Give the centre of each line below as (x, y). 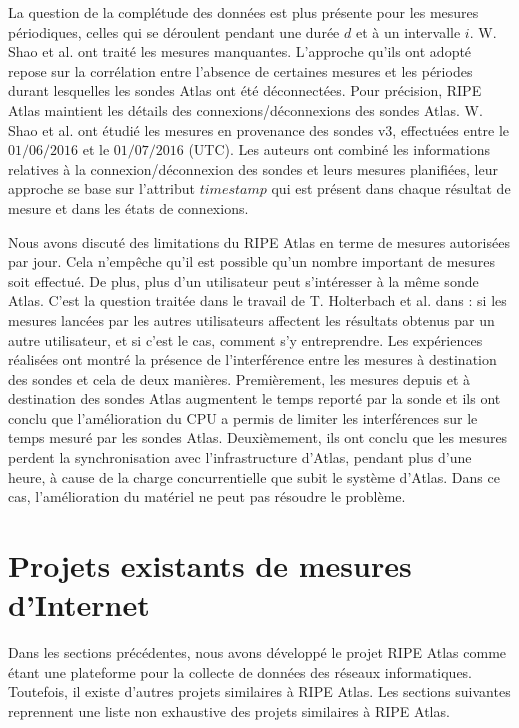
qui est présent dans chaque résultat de (391, 188)
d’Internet (79, 604)
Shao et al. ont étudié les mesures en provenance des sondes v (197, 129)
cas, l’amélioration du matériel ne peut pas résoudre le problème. (207, 496)
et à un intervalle (408, 31)
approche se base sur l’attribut (102, 188)
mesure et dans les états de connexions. (128, 207)
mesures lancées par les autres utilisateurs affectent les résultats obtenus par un (251, 319)
